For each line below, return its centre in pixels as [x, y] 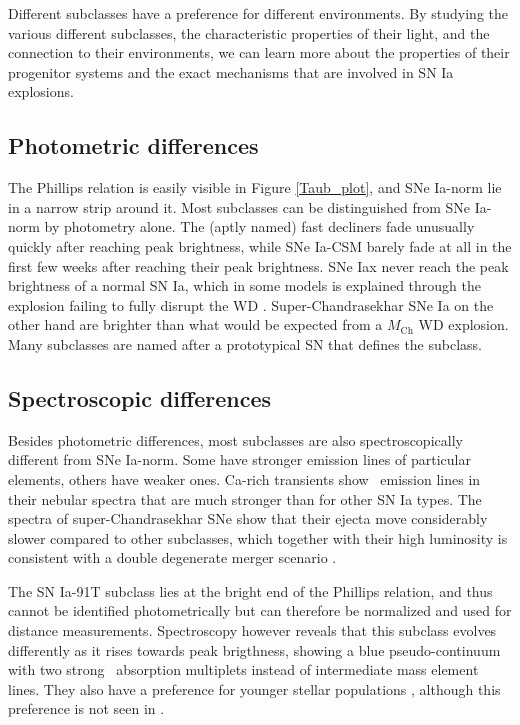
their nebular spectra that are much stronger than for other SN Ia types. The [245, 498]
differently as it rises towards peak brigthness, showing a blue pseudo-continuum [254, 649]
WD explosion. [463, 324]
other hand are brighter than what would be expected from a [195, 324]
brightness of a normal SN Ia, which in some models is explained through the [245, 285]
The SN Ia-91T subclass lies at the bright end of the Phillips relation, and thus [250, 590]
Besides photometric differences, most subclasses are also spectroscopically [235, 439]
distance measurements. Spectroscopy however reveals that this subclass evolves [252, 630]
